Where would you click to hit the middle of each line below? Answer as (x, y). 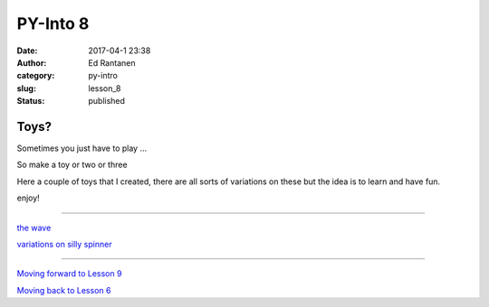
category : (36, 76)
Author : (32, 62)
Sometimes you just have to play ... (82, 148)
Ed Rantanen (112, 62)
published (107, 101)
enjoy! (28, 198)
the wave (34, 228)
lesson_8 (105, 88)
